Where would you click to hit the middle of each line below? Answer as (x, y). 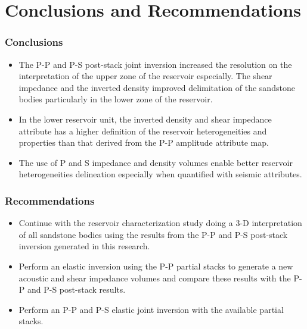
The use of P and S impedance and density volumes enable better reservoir (156, 162)
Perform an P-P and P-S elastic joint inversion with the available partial (151, 309)
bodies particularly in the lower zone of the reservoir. (116, 99)
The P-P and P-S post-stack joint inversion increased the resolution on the (155, 64)
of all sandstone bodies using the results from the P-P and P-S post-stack (153, 234)
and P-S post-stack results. (76, 289)
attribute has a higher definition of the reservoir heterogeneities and (143, 131)
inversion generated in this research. (84, 246)
